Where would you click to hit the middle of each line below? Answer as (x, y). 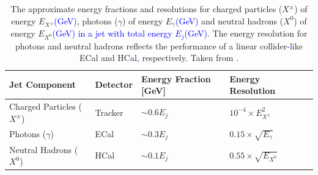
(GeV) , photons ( (86, 20)
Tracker (109, 112)
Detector (114, 84)
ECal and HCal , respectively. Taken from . (159, 58)
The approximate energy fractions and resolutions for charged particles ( (146, 9)
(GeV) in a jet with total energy (112, 33)
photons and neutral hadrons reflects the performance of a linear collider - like (159, 45)
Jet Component (43, 84)
